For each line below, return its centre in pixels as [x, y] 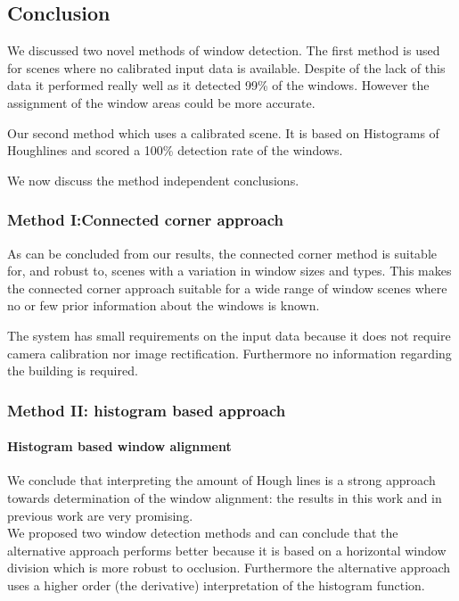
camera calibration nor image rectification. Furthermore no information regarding [229, 353]
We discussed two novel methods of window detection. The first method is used [224, 50]
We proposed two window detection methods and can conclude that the [203, 533]
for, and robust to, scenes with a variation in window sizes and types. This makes [229, 271]
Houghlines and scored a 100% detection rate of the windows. [175, 150]
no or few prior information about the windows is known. [164, 305]
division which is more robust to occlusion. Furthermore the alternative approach [229, 568]
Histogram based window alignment [119, 446]
